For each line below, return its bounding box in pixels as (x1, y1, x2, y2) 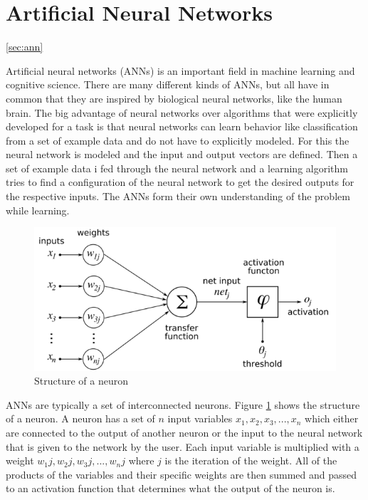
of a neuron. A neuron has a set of (6, 411, 155, 426)
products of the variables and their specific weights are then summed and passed (6, 467, 357, 481)
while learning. (6, 202, 70, 217)
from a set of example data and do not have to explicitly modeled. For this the (6, 132, 349, 147)
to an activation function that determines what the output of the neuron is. (6, 481, 335, 496)
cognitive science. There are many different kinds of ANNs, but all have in (6, 77, 330, 92)
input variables (167, 411, 233, 426)
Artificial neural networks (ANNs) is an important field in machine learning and (6, 63, 355, 78)
